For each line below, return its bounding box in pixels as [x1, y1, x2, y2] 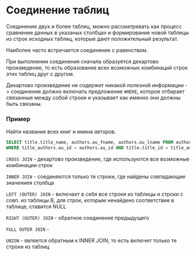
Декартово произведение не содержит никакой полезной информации [6, 81, 184, 88]
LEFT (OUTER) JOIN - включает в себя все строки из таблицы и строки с [6, 191, 184, 198]
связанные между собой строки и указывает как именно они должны [6, 94, 181, 101]
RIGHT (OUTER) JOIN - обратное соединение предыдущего [6, 214, 150, 221]
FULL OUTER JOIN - [6, 226, 50, 233]
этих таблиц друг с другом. [6, 70, 75, 77]
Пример [6, 115, 31, 123]
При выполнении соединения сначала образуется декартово [6, 58, 159, 65]
